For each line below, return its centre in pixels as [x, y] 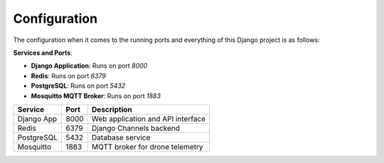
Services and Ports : [43, 53]
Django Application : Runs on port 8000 [89, 66]
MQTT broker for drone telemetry [147, 147]
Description [112, 109]
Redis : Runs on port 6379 [69, 75]
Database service [121, 137]
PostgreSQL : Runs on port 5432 [78, 86]
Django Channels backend [136, 128]
